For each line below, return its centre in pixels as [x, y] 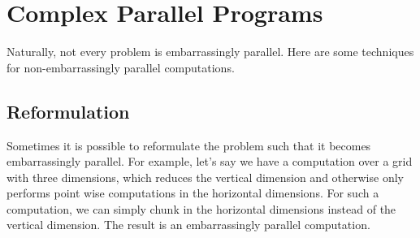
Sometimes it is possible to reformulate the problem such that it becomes [189, 145]
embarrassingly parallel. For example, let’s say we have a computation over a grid [210, 161]
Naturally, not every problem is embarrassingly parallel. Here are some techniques [210, 52]
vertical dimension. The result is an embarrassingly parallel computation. [188, 225]
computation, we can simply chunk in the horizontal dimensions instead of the [201, 208]
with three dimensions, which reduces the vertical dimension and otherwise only [205, 177]
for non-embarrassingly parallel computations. [121, 67]
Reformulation [68, 111]
